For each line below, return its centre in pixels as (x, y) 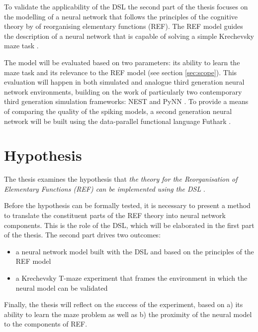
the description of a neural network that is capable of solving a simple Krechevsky (129, 36)
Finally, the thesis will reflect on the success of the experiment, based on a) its (124, 304)
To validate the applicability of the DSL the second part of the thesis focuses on (126, 6)
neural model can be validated (62, 287)
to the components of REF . (46, 324)
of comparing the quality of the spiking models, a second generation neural (118, 111)
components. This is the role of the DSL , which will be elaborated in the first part (129, 225)
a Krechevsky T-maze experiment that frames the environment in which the (131, 278)
